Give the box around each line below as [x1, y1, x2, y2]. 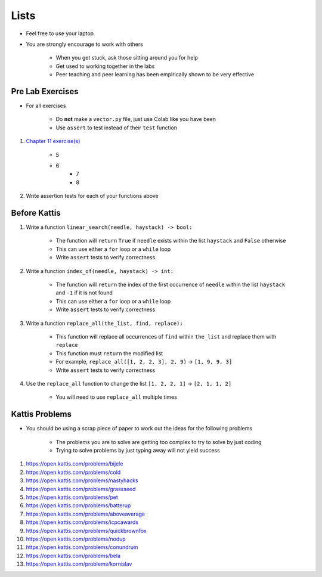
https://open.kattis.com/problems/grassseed [26, 485, 136, 492]
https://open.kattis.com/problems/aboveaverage [26, 510, 145, 517]
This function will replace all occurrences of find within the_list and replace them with [55, 333, 277, 340]
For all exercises [26, 102, 66, 110]
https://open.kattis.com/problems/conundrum [26, 544, 138, 551]
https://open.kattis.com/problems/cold [26, 469, 121, 476]
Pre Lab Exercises [11, 86, 79, 97]
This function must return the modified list [55, 349, 163, 357]
